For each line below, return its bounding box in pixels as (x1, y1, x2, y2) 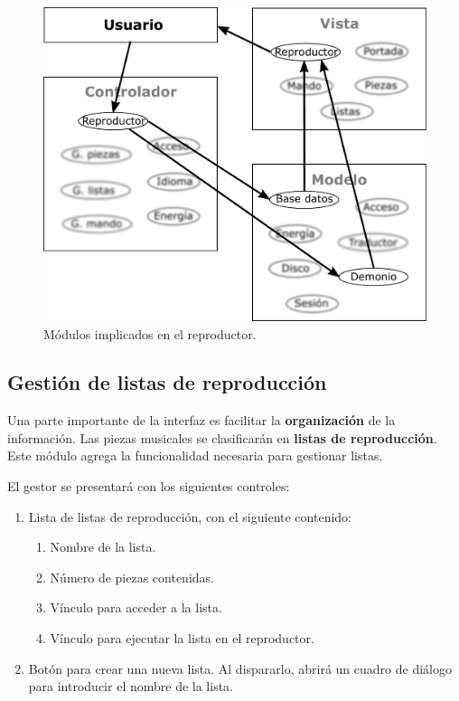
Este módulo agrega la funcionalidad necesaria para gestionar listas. (7, 446, 383, 465)
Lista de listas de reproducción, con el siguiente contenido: (28, 507, 351, 526)
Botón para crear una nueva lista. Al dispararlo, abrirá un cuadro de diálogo (28, 658, 452, 677)
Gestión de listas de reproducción (7, 368, 327, 396)
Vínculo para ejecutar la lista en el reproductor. (50, 629, 314, 648)
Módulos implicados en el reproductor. (43, 324, 257, 343)
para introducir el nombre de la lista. (28, 677, 233, 696)
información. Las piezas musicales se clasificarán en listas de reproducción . (7, 428, 437, 447)
